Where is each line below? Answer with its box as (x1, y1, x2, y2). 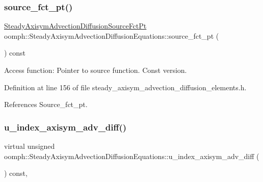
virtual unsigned (4, 141, 55, 151)
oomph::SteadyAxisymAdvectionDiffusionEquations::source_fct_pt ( (4, 30, 219, 41)
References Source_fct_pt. (4, 99, 88, 110)
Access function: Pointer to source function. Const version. (4, 65, 187, 75)
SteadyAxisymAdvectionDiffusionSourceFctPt (4, 20, 147, 31)
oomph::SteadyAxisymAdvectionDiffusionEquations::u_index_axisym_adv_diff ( (4, 150, 259, 161)
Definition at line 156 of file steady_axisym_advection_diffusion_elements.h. (4, 82, 247, 92)
